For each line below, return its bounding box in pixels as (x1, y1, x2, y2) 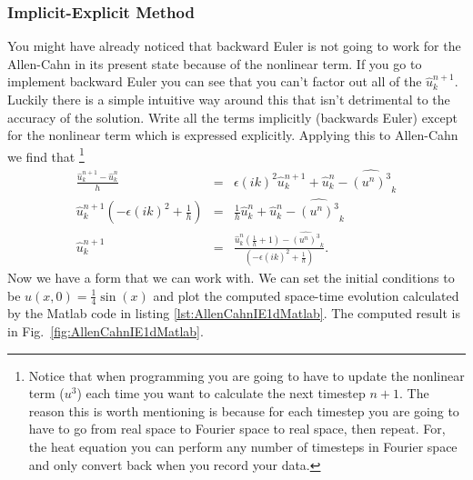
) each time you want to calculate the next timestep (76, 384, 366, 403)
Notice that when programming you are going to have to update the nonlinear (28, 365, 465, 385)
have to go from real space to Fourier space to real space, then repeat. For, (28, 419, 446, 438)
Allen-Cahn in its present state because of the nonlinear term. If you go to (7, 54, 422, 73)
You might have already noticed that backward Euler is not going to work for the (7, 36, 461, 55)
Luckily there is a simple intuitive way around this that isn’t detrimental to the (7, 90, 450, 108)
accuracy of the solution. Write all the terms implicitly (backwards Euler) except (7, 107, 458, 126)
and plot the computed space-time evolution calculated (153, 285, 459, 305)
